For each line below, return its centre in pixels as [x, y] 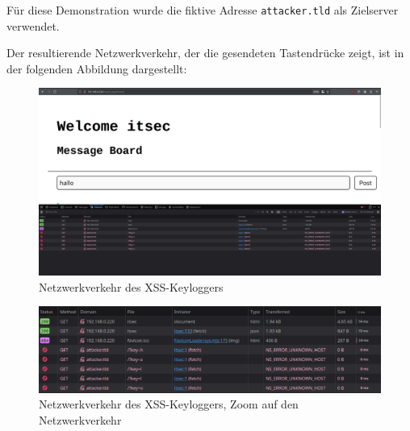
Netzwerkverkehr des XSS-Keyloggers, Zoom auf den [169, 404]
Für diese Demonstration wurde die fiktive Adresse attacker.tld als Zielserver [203, 10]
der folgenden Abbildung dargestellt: [97, 68]
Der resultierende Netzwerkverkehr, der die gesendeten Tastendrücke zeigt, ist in [205, 53]
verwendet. [33, 25]
